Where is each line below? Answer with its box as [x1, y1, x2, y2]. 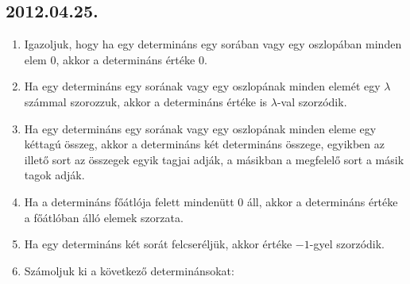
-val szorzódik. [277, 93, 347, 109]
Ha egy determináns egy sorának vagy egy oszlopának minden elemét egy [24, 78, 381, 94]
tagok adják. [24, 167, 85, 183]
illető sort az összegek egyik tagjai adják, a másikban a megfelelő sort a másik [24, 151, 404, 167]
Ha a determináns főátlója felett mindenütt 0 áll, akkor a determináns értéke [24, 193, 398, 209]
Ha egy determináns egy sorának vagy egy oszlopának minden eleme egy [24, 120, 377, 136]
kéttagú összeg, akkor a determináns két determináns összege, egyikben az [24, 136, 385, 152]
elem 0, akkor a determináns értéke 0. [24, 51, 207, 67]
